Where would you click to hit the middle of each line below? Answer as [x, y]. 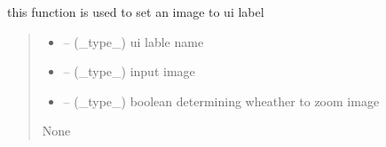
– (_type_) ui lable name [134, 41]
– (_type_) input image [129, 71]
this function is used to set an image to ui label [136, 12]
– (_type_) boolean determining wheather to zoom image [221, 101]
